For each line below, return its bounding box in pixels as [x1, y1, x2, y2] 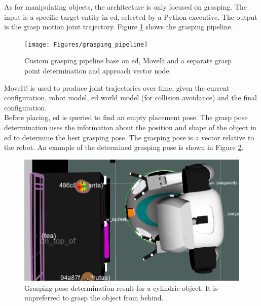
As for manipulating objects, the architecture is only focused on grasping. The [4, 2, 247, 12]
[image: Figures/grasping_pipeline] [24, 41, 148, 48]
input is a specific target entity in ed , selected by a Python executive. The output [4, 11, 257, 22]
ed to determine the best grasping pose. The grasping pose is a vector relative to [4, 132, 254, 142]
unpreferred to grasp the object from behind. [24, 292, 164, 303]
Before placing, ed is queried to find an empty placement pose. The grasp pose [4, 112, 248, 123]
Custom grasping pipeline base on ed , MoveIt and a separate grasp [24, 55, 232, 66]
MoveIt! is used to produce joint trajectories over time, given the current [4, 82, 230, 93]
